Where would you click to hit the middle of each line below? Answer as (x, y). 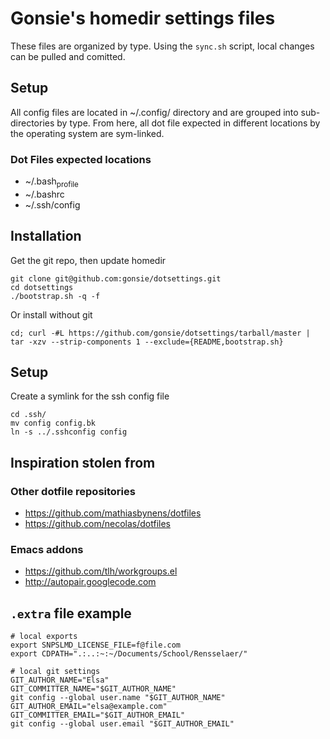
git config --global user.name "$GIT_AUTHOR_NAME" (118, 698)
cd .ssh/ (28, 415)
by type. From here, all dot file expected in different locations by (188, 123)
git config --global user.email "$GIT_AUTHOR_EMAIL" (122, 724)
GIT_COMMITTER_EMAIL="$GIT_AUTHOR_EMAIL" (98, 715)
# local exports (44, 637)
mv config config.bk (53, 423)
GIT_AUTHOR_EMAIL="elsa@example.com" (89, 707)
